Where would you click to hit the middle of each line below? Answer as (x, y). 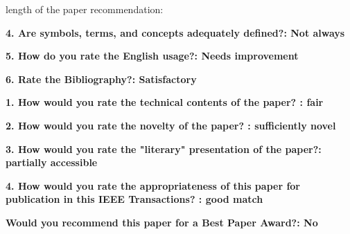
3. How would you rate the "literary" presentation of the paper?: (164, 148)
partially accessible (52, 162)
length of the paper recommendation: (85, 9)
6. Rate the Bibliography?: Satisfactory (101, 79)
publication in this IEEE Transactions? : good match (134, 199)
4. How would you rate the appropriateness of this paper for (153, 185)
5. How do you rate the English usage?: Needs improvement (152, 56)
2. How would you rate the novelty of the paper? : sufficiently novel (171, 125)
